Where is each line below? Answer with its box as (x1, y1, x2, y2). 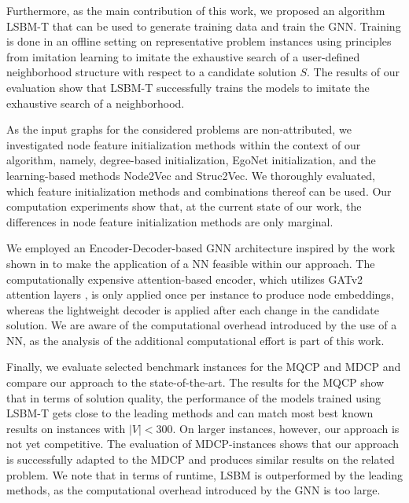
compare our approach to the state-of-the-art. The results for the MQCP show (6, 374, 385, 391)
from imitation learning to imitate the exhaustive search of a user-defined (6, 48, 360, 64)
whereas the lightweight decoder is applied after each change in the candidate (6, 301, 379, 318)
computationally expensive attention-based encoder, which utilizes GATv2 (6, 270, 363, 287)
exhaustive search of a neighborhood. (6, 94, 185, 111)
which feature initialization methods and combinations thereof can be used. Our (6, 182, 392, 199)
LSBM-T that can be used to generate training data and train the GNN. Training (6, 17, 401, 34)
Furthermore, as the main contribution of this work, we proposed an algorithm (6, 2, 385, 18)
